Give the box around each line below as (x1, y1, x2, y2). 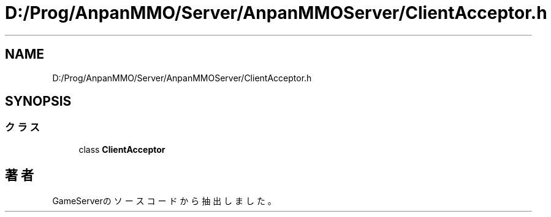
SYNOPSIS (5, 94, 72, 109)
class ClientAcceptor (78, 144, 165, 155)
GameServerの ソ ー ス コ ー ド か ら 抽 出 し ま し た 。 (52, 195, 276, 206)
